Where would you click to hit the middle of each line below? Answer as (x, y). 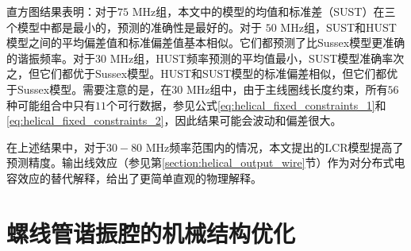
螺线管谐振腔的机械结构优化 (151, 232)
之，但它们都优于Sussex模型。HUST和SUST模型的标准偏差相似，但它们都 (197, 73)
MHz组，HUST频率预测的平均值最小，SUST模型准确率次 (257, 58)
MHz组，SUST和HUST (338, 27)
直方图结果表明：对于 (62, 11)
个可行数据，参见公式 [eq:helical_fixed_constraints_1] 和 (246, 104)
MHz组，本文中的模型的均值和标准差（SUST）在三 (264, 11)
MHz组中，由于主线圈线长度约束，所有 (287, 89)
